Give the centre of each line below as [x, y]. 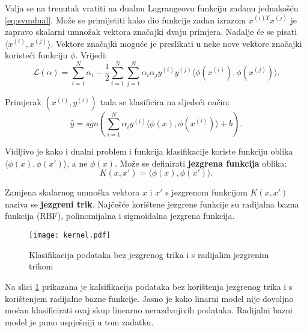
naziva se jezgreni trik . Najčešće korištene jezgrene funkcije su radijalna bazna [152, 204]
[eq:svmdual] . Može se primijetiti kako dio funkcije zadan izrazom [126, 20]
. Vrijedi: [91, 55]
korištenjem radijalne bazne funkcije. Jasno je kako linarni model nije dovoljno [149, 298]
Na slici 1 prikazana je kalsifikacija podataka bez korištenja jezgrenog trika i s [149, 286]
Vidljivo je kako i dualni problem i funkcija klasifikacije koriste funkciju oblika [149, 151]
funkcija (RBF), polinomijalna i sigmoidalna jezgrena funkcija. [120, 216]
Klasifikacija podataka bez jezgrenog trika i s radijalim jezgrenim [149, 254]
